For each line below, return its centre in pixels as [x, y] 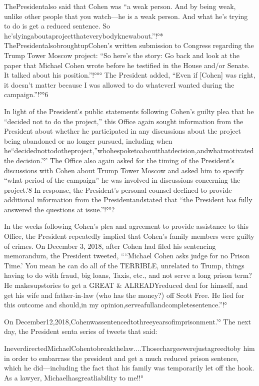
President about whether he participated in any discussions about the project [123, 131]
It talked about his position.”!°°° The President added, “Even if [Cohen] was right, [130, 75]
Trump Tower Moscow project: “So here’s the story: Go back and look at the [122, 55]
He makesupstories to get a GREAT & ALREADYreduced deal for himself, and [126, 285]
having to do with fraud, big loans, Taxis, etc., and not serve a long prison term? [128, 275]
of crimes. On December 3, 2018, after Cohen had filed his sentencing [110, 246]
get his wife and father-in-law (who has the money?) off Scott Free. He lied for [124, 295]
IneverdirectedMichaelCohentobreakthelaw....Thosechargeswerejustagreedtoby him [129, 348]
